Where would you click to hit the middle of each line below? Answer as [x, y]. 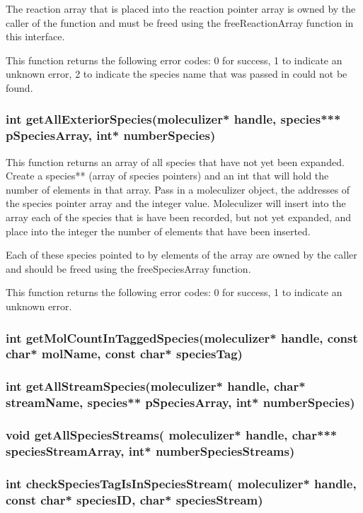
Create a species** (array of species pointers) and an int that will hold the [167, 176]
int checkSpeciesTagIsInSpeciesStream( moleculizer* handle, [181, 483]
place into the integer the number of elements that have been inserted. [158, 231]
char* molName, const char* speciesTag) [124, 354]
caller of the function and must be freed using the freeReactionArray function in [180, 22]
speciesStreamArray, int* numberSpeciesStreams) [150, 451]
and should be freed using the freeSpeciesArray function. [128, 268]
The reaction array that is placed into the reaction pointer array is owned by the [181, 8]
